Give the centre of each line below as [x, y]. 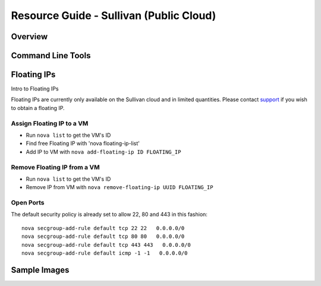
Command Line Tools [51, 56]
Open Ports [28, 203]
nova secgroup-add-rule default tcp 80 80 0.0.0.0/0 [103, 237]
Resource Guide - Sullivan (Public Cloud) [114, 15]
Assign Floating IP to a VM [50, 123]
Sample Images [40, 270]
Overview [29, 37]
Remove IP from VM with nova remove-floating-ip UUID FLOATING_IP [119, 187]
